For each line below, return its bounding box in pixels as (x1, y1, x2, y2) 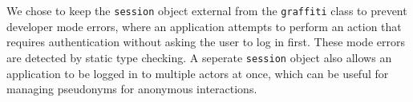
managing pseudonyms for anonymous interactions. (6, 80, 257, 97)
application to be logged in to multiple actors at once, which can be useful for (6, 65, 389, 81)
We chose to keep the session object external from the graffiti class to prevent (6, 2, 407, 18)
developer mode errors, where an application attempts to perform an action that (6, 18, 402, 34)
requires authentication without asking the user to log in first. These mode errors (6, 33, 405, 50)
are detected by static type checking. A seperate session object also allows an (6, 49, 392, 65)
